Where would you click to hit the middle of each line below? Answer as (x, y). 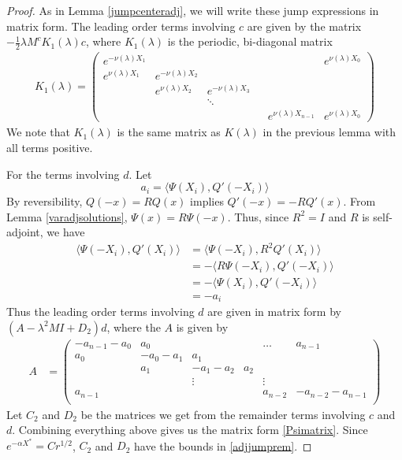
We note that (38, 132)
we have (66, 232)
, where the (134, 326)
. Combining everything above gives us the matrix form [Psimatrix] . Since (190, 430)
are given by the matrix (304, 26)
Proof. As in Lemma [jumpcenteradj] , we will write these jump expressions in (193, 10)
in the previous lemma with (329, 132)
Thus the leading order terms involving (100, 311)
